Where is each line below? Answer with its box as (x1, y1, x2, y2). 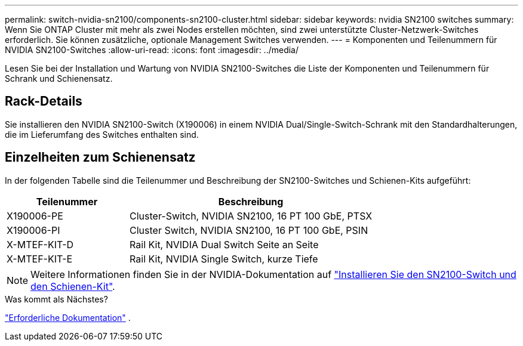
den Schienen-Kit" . (30, 280, 115, 292)
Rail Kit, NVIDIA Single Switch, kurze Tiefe (130, 252, 318, 265)
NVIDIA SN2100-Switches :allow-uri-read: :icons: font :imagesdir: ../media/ (5, 45, 299, 55)
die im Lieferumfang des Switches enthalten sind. (5, 129, 199, 140)
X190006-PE (7, 209, 63, 222)
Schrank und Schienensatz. (5, 73, 113, 84)
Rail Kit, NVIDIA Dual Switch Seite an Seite (130, 238, 319, 251)
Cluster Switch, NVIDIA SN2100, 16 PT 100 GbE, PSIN (130, 224, 368, 236)
